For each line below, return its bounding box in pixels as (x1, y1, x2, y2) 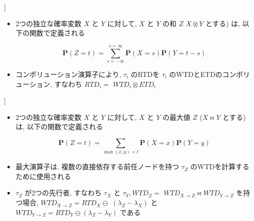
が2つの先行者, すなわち (25, 187, 102, 198)
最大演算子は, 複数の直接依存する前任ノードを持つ (15, 161, 179, 172)
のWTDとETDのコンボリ (169, 69, 250, 79)
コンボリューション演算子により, (15, 69, 122, 79)
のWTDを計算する (190, 161, 250, 172)
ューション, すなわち (15, 78, 83, 89)
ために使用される (15, 171, 71, 181)
